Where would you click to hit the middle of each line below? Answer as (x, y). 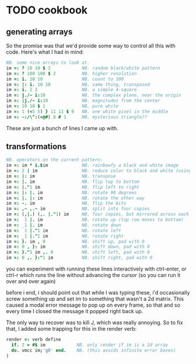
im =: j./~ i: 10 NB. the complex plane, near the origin (94, 95)
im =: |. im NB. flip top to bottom (73, 182)
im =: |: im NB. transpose (61, 176)
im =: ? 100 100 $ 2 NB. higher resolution (71, 74)
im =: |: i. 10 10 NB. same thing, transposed (78, 84)
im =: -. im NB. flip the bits (66, 203)
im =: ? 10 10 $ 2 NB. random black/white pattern (83, 68)
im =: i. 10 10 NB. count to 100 (65, 79)
